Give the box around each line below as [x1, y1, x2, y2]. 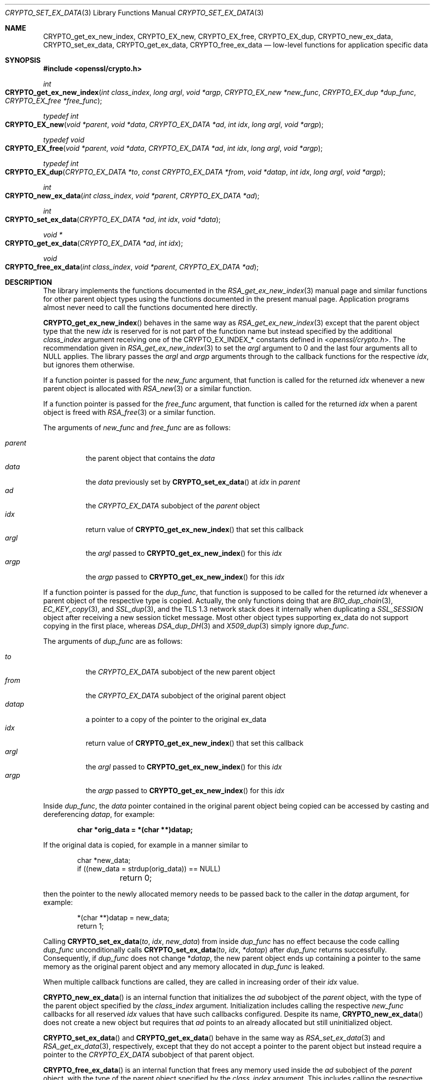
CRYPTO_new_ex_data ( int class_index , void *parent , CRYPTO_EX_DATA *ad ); [5, 191, 260, 200]
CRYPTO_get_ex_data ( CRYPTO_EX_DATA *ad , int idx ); [5, 239, 183, 247]
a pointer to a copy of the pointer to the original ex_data [86, 715, 266, 723]
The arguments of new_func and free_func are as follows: [43, 423, 231, 432]
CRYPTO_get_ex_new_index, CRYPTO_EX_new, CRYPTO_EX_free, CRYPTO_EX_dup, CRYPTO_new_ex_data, [43, 32, 393, 41]
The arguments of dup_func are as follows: [43, 637, 183, 645]
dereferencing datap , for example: [43, 810, 155, 818]
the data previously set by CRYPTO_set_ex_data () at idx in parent [86, 478, 300, 486]
